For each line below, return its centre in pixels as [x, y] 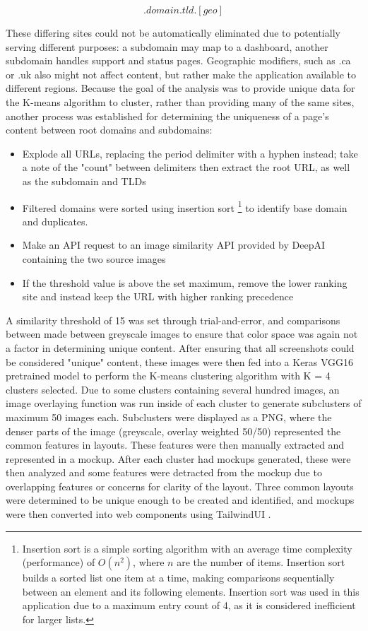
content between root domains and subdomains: [109, 130]
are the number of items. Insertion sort [261, 562]
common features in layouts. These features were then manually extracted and [175, 445]
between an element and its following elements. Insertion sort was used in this [191, 591]
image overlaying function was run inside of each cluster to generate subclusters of [184, 403]
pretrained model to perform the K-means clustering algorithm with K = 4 [168, 376]
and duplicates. [55, 221]
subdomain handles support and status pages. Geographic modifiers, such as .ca [178, 60]
